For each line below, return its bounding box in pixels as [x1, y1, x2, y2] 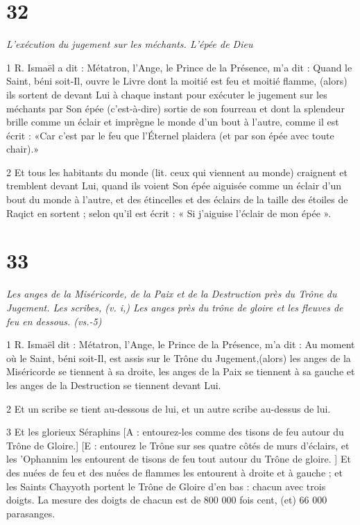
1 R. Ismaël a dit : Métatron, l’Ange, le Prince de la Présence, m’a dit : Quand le [6, 60, 352, 74]
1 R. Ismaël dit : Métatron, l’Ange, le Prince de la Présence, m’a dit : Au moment [6, 337, 355, 352]
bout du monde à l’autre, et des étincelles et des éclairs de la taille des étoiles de [6, 192, 348, 207]
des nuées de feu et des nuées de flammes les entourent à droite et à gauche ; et [6, 465, 343, 479]
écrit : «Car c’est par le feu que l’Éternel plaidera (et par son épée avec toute [6, 128, 334, 142]
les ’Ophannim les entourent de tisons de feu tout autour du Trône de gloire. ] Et [6, 451, 351, 466]
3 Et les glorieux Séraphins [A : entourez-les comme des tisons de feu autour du [6, 424, 344, 439]
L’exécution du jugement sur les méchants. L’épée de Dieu [6, 37, 253, 51]
